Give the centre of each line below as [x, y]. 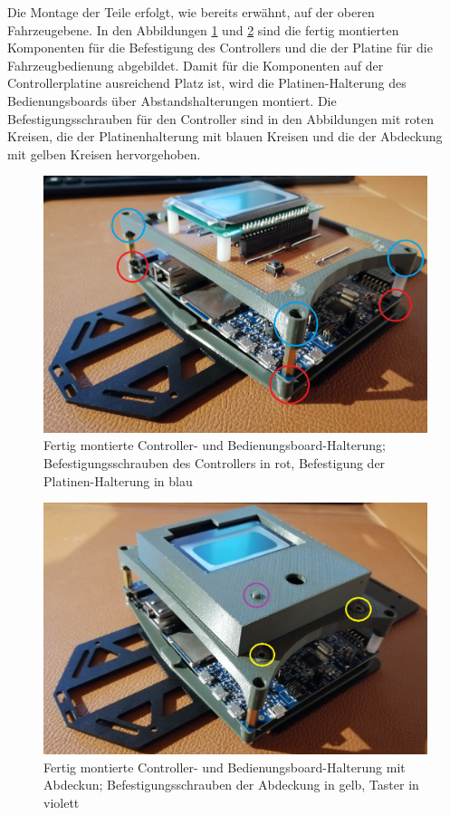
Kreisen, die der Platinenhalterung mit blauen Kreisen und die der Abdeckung [225, 136]
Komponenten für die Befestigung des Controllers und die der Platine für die [220, 48]
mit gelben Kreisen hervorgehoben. [104, 153]
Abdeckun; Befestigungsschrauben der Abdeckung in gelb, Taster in [231, 785]
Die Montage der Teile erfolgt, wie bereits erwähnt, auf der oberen [191, 12]
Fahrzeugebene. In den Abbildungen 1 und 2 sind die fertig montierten [203, 29]
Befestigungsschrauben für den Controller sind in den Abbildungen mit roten [220, 118]
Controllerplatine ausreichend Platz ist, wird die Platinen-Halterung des [207, 83]
